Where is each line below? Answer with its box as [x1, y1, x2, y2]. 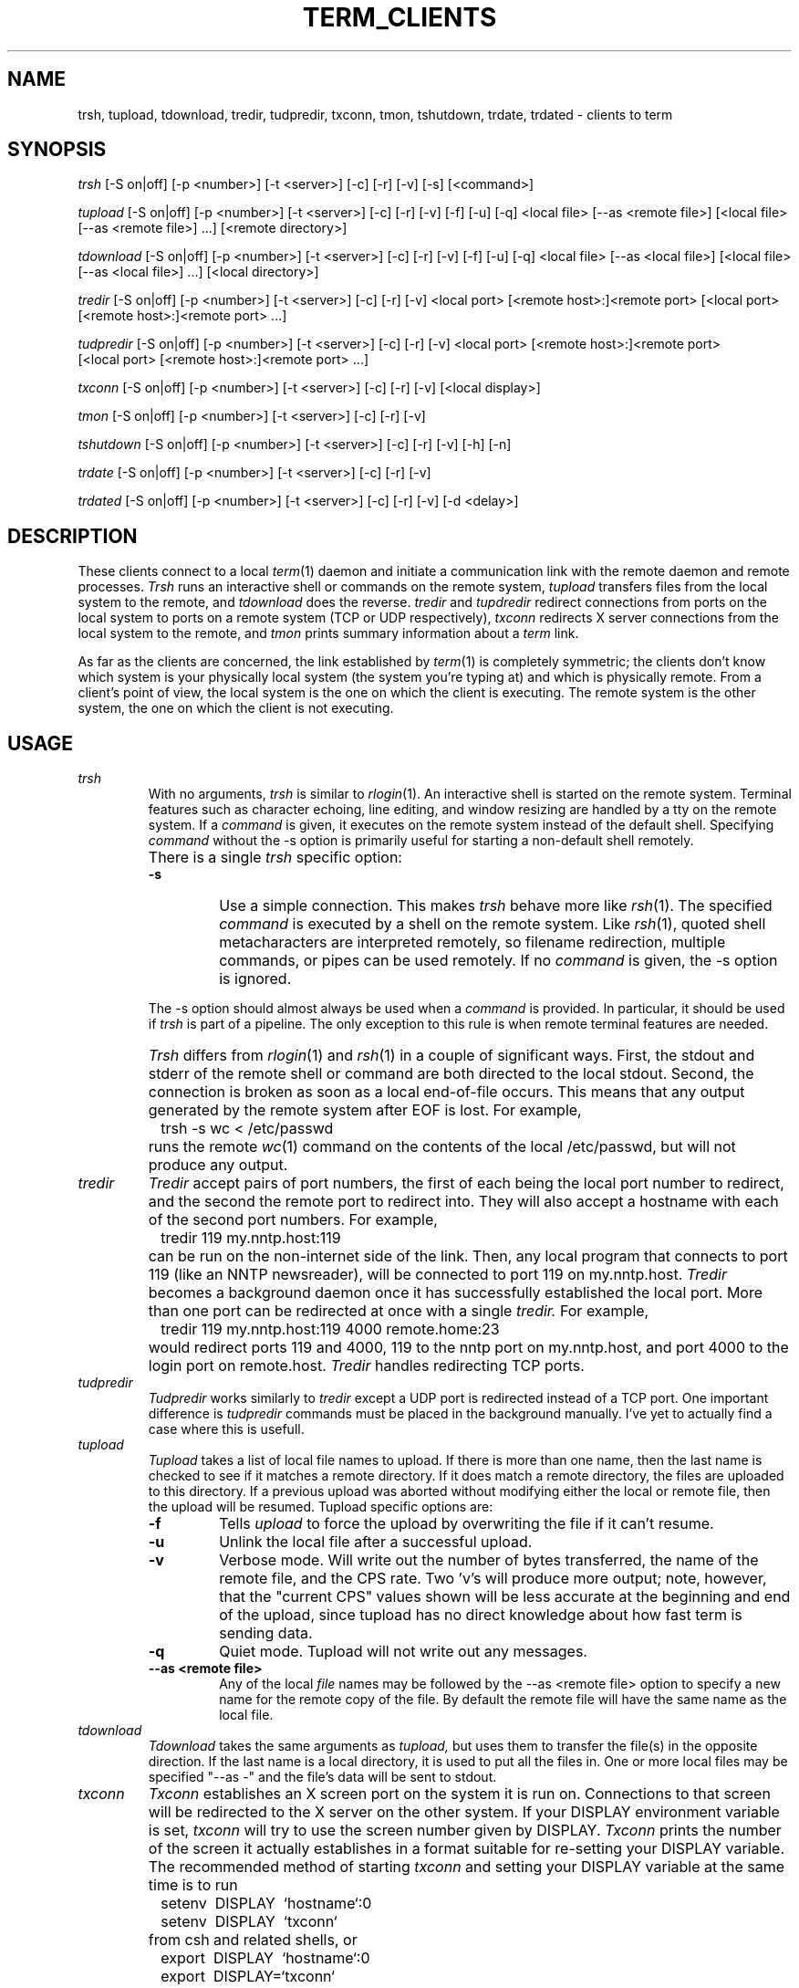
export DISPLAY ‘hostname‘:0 [161, 1949, 370, 1968]
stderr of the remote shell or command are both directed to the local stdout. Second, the [148, 1064, 754, 1083]
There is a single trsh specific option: [148, 848, 402, 867]
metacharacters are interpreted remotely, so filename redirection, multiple [219, 933, 726, 952]
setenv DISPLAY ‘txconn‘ [161, 1912, 337, 1931]
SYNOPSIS [7, 138, 107, 162]
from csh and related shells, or [148, 1930, 358, 1950]
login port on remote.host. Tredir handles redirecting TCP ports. [148, 1356, 585, 1376]
